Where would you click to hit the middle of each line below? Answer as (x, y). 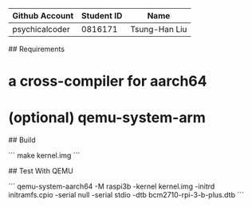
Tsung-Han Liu (159, 29)
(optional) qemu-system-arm (107, 118)
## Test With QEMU (41, 171)
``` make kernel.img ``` (44, 156)
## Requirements (37, 49)
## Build (22, 140)
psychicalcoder (41, 29)
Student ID (102, 16)
